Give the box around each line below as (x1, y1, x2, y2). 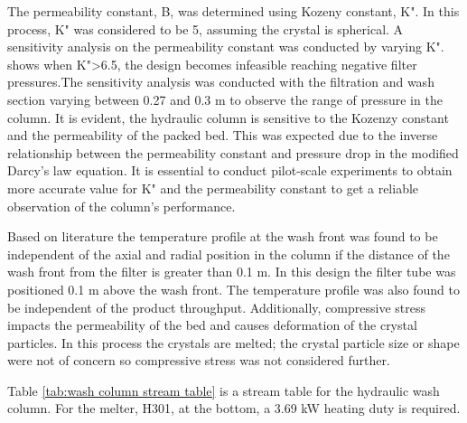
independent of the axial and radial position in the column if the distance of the (7, 244, 450, 263)
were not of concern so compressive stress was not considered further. (7, 351, 390, 370)
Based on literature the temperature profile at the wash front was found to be (7, 227, 438, 246)
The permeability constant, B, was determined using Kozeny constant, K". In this (7, 2, 460, 20)
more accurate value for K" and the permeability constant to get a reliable (7, 178, 419, 197)
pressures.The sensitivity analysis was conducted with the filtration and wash (7, 72, 434, 91)
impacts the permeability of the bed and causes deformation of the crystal (7, 315, 417, 334)
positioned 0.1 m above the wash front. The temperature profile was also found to (7, 279, 460, 298)
